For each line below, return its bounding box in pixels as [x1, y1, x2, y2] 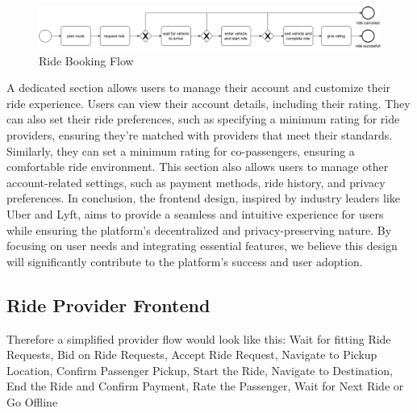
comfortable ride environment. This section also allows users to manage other [6, 158, 389, 175]
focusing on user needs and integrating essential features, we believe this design [6, 237, 398, 254]
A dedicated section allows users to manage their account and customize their [6, 79, 391, 96]
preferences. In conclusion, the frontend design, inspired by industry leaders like [6, 190, 401, 206]
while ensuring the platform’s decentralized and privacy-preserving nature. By [6, 221, 392, 238]
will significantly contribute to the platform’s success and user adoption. [6, 252, 363, 269]
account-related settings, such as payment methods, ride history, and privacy [6, 173, 386, 190]
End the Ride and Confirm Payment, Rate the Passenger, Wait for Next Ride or [6, 378, 404, 394]
